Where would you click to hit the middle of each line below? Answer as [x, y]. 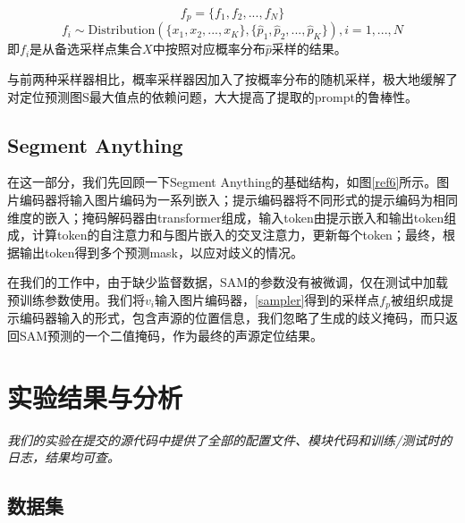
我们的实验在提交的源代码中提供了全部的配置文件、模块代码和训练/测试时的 [230, 439]
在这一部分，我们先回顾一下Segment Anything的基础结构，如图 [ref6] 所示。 [222, 182]
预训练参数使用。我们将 [76, 299]
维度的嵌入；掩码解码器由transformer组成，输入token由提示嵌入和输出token [226, 217]
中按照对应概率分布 [209, 49]
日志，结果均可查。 [63, 457]
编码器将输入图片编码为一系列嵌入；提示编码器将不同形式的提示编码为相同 [238, 200]
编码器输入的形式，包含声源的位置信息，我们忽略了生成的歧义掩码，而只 [232, 318]
